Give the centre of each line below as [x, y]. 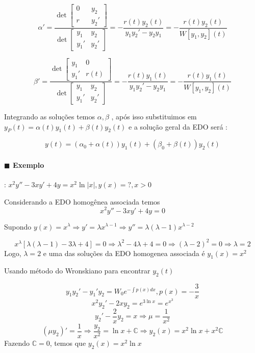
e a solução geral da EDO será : [178, 126]
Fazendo [17, 343]
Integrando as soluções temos [50, 117]
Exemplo [28, 165]
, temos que [68, 343]
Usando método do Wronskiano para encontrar [77, 271]
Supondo [18, 226]
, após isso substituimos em [154, 117]
